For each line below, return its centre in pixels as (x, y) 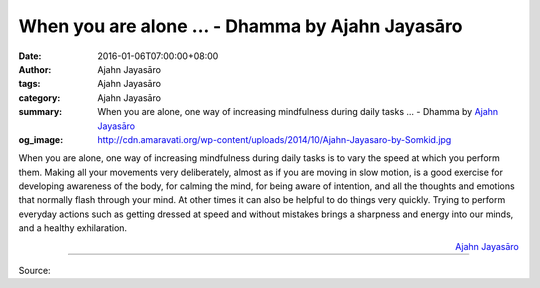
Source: (34, 271)
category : (39, 97)
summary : (40, 112)
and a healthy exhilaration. (73, 228)
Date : (30, 56)
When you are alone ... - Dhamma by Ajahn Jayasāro (240, 26)
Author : (35, 69)
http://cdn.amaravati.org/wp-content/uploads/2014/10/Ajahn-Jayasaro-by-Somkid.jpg (274, 139)
